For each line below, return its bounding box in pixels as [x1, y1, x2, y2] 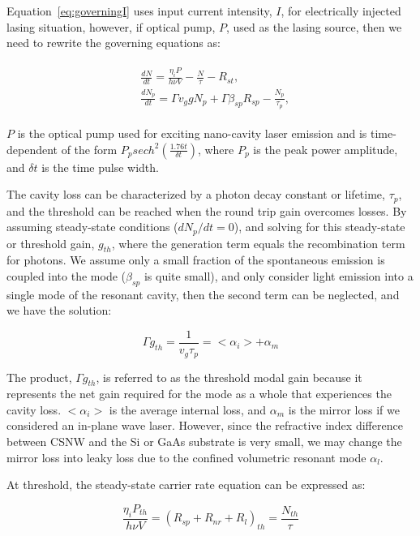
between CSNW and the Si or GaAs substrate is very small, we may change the [6, 433, 402, 450]
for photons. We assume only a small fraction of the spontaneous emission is [6, 251, 385, 268]
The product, [6, 368, 72, 385]
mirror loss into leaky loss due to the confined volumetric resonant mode [6, 448, 366, 465]
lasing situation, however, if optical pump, [6, 18, 216, 35]
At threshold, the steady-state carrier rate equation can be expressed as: [6, 476, 366, 493]
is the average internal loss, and [109, 401, 267, 418]
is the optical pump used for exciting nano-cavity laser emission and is [17, 124, 367, 141]
